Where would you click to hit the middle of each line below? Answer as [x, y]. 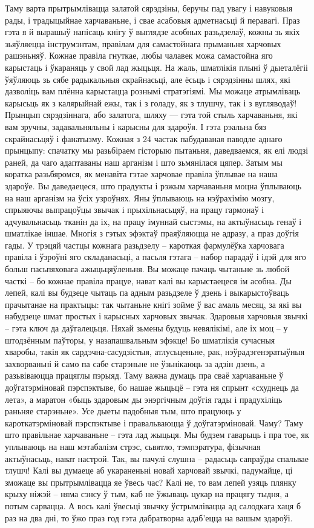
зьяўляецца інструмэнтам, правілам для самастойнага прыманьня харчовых [143, 43]
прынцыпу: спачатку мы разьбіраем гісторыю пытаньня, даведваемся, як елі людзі [157, 150]
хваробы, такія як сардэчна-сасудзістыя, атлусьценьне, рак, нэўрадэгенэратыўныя [155, 352]
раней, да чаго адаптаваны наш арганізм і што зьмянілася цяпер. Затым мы [144, 162]
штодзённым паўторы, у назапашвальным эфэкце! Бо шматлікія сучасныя [140, 340]
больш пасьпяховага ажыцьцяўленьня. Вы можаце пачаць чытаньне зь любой [147, 269]
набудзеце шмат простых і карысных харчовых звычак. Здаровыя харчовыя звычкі [156, 316]
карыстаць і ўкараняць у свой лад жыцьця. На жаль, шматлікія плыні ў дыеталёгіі [156, 67]
